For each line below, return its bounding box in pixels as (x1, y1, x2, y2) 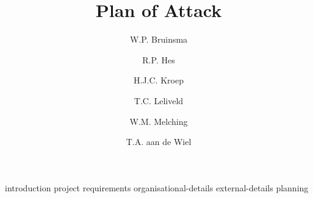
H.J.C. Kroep (134, 74, 184, 87)
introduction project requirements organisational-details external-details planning (5, 181, 309, 194)
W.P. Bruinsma (129, 33, 188, 46)
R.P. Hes (142, 53, 175, 66)
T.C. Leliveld (134, 94, 184, 107)
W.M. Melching (129, 115, 188, 127)
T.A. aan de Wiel (126, 135, 192, 148)
